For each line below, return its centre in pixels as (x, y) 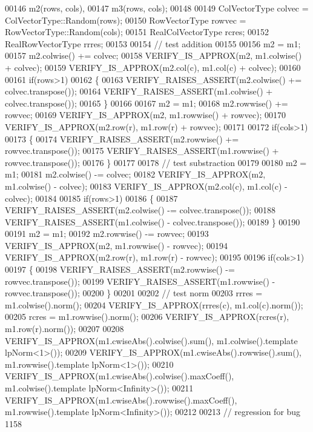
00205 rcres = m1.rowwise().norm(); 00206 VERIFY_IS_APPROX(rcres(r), (147, 317)
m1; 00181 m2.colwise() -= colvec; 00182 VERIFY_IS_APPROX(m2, (135, 174)
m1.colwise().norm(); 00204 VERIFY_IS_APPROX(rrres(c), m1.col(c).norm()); (154, 304)
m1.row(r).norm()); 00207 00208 (64, 329)
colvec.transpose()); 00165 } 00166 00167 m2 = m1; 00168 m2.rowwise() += (147, 103)
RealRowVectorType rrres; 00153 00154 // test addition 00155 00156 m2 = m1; (153, 43)
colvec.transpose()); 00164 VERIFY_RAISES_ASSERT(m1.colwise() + (139, 91)
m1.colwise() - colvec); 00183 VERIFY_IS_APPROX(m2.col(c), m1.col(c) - (146, 186)
